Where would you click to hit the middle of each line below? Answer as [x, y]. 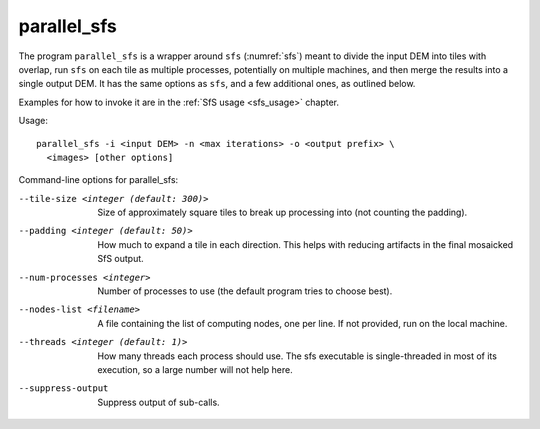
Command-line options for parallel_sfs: [98, 180]
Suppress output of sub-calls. [158, 402]
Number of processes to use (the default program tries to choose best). [245, 291]
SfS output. [120, 259]
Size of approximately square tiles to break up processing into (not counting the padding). [282, 212]
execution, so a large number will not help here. [195, 369]
